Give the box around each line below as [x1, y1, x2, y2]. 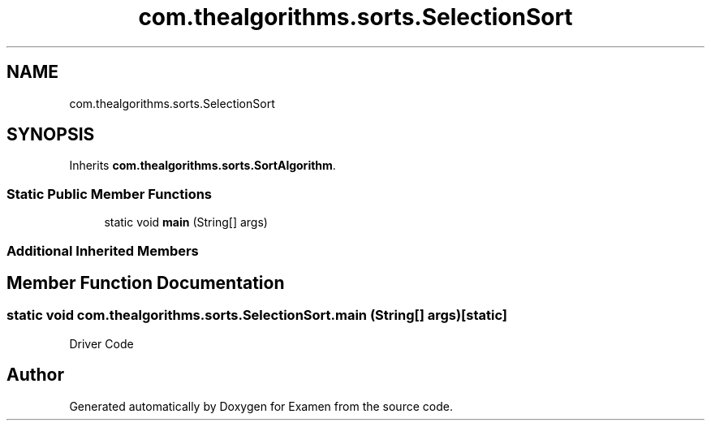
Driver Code [69, 336, 134, 351]
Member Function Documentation [6, 272, 285, 293]
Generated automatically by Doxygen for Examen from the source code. [69, 399, 453, 413]
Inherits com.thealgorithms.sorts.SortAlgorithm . [69, 158, 336, 173]
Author [6, 364, 64, 386]
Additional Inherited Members [6, 242, 199, 259]
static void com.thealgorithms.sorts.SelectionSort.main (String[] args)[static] [6, 307, 508, 324]
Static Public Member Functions [6, 185, 213, 202]
